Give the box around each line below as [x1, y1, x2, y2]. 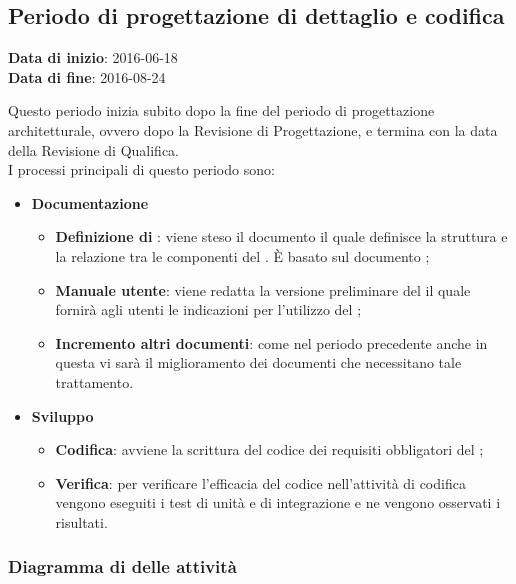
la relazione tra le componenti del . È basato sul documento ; [55, 245, 430, 266]
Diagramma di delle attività [8, 554, 237, 579]
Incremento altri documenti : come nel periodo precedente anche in [55, 332, 488, 353]
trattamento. [55, 371, 134, 392]
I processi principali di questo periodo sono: [8, 159, 275, 180]
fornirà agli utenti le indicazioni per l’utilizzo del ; [55, 299, 362, 320]
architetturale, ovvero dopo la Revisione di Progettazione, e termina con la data [8, 119, 498, 140]
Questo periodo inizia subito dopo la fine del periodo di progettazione [8, 100, 435, 121]
